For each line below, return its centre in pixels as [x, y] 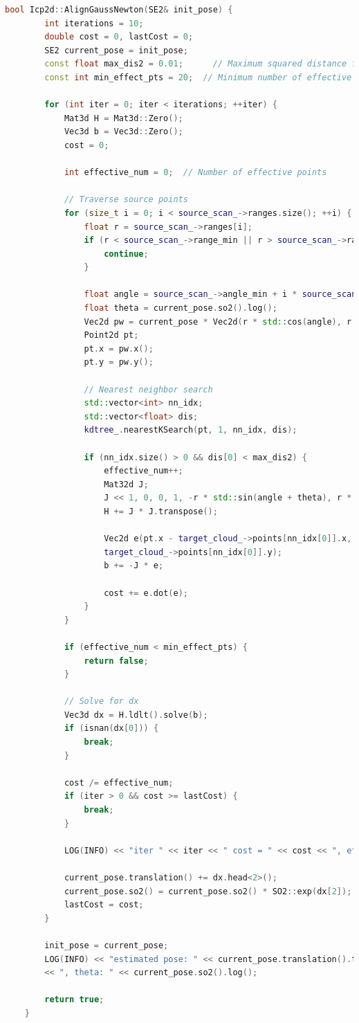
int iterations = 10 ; [94, 23]
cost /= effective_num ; [119, 782]
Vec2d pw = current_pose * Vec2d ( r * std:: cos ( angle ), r [218, 322]
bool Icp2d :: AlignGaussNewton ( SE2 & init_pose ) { [119, 10]
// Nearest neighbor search [148, 389]
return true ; [74, 1000]
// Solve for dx [101, 701]
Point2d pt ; [111, 335]
